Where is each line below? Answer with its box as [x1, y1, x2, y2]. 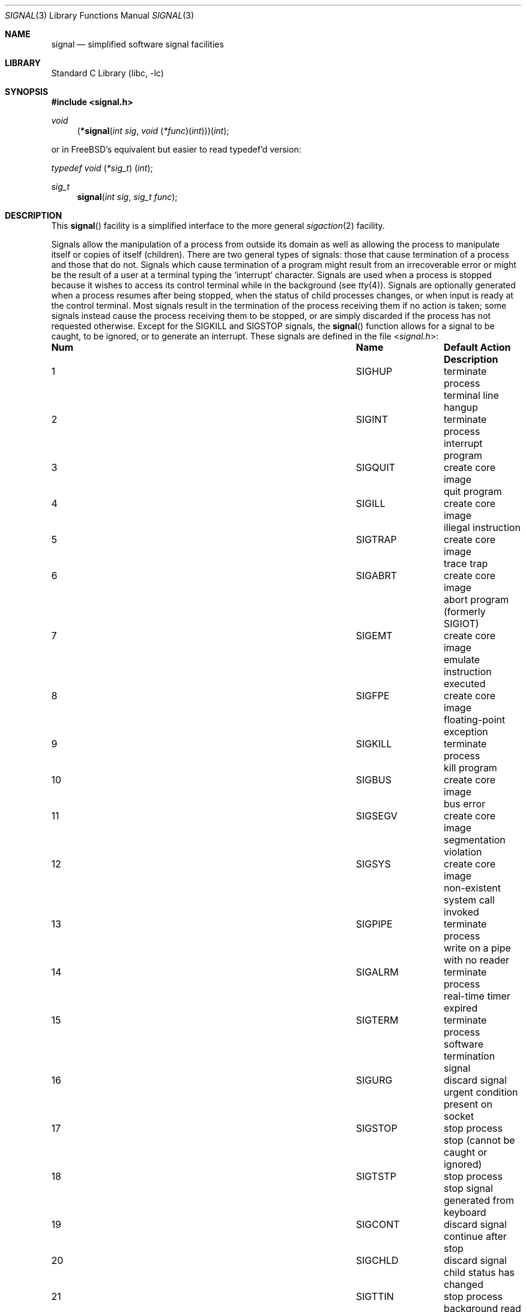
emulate [443, 654, 480, 666]
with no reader [443, 954, 510, 966]
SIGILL [355, 497, 385, 509]
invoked [443, 906, 479, 918]
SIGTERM [355, 1014, 399, 1026]
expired [443, 1002, 478, 1014]
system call [443, 894, 495, 906]
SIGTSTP [355, 1170, 396, 1182]
